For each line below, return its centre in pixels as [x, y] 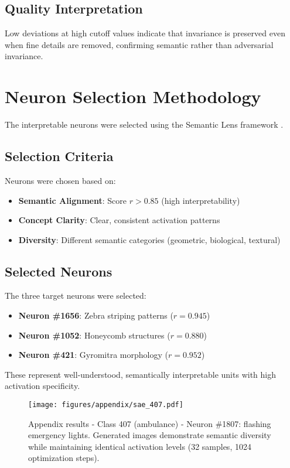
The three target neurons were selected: [76, 296]
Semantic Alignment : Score [73, 200]
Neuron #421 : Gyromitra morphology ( [93, 355]
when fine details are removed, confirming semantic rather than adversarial [139, 44]
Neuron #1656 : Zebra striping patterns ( [96, 315]
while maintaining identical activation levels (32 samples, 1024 [140, 446]
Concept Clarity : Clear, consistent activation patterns [119, 220]
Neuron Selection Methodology [133, 96]
